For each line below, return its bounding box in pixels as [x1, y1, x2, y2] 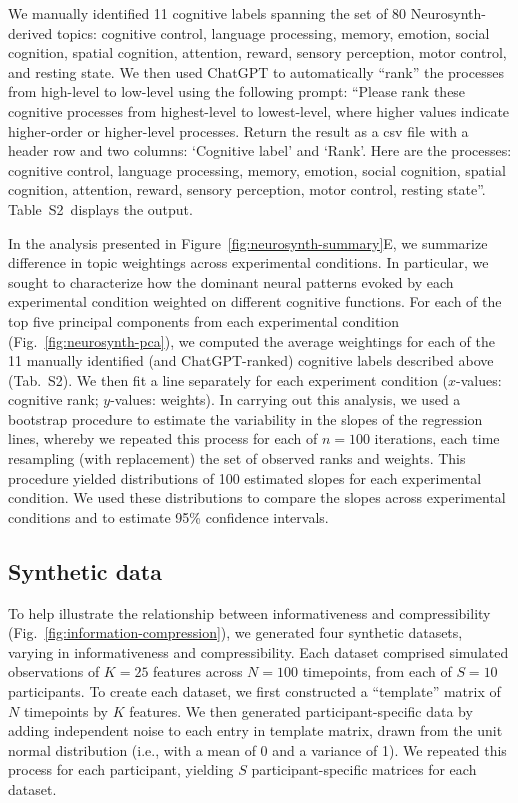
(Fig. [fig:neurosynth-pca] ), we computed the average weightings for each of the [8, 330, 495, 351]
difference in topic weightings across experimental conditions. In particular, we [8, 252, 489, 273]
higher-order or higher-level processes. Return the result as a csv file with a [8, 120, 469, 141]
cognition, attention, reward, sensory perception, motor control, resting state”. [8, 179, 486, 200]
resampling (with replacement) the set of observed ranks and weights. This [8, 448, 466, 469]
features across [153, 661, 243, 682]
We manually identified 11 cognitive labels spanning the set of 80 [8, 3, 407, 23]
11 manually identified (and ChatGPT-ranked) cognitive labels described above [8, 350, 494, 371]
